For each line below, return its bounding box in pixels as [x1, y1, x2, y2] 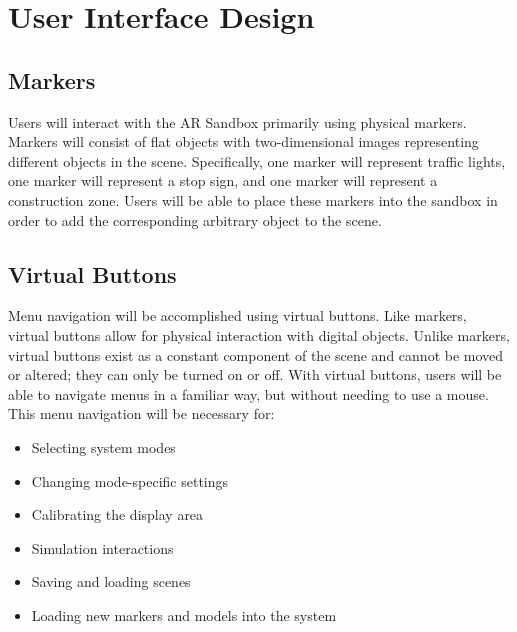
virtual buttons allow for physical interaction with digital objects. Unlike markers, [8, 324, 510, 345]
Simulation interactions [31, 537, 174, 558]
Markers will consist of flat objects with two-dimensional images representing [8, 131, 479, 152]
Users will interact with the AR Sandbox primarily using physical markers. [8, 111, 467, 132]
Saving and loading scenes [31, 571, 191, 592]
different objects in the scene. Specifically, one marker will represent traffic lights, [8, 150, 506, 171]
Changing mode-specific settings [31, 470, 229, 491]
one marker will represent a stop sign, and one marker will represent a [8, 170, 438, 191]
